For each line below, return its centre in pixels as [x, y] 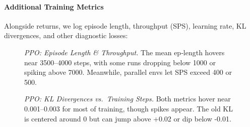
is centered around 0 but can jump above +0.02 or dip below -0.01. [128, 118]
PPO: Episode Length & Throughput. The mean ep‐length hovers [124, 52]
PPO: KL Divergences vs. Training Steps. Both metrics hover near [128, 99]
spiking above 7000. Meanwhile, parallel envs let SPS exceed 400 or [128, 72]
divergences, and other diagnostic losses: [66, 35]
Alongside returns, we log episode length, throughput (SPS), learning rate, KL [125, 25]
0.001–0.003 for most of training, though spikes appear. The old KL [129, 108]
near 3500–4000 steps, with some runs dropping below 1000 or [120, 62]
